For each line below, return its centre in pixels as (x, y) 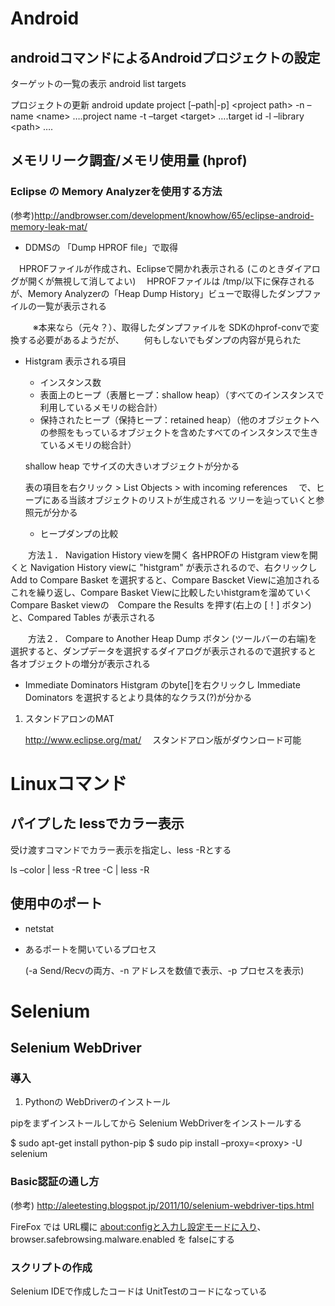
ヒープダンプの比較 (79, 533)
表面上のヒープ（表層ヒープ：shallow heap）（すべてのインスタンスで (182, 394)
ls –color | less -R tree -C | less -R (80, 869)
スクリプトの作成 (51, 1267)
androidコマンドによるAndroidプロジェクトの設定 (165, 57)
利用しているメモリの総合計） (101, 407)
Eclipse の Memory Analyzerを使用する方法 (116, 192)
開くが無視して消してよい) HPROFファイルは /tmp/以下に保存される (171, 281)
